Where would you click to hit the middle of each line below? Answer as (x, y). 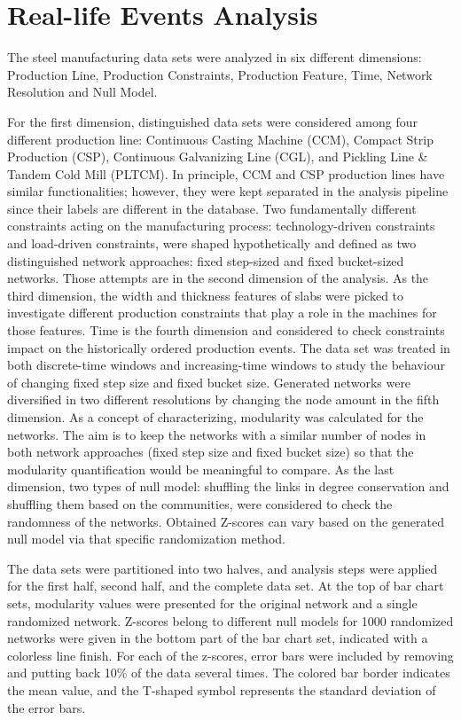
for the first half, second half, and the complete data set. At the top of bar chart (226, 586)
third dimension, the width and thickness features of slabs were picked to (206, 295)
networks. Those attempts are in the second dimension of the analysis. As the (218, 278)
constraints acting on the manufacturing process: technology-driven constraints (221, 226)
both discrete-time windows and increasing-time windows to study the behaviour (227, 365)
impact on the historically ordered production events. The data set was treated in (229, 347)
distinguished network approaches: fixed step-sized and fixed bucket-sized (206, 260)
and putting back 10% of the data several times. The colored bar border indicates (229, 673)
